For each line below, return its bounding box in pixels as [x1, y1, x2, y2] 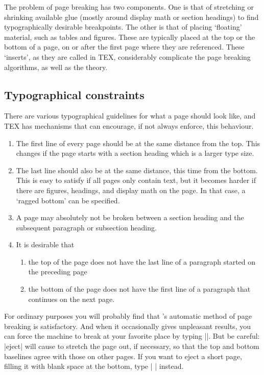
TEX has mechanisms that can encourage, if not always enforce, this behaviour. [4, 120, 254, 131]
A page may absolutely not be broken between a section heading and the [16, 212, 244, 223]
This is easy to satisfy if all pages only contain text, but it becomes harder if [16, 175, 256, 185]
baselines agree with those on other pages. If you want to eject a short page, [4, 350, 242, 361]
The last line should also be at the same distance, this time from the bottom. [16, 165, 258, 175]
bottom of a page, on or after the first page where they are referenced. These [4, 41, 245, 52]
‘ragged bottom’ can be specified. [16, 195, 120, 205]
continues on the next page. [28, 293, 115, 304]
